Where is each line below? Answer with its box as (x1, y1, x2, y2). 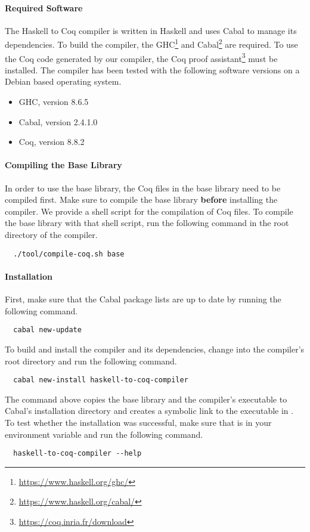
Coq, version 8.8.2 (18, 135, 85, 148)
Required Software (5, 1, 83, 14)
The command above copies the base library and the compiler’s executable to (5, 392, 287, 405)
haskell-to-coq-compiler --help (13, 449, 142, 458)
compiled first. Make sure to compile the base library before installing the (5, 193, 278, 206)
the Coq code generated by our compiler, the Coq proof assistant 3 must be (5, 50, 278, 64)
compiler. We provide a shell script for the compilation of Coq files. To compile (5, 205, 293, 217)
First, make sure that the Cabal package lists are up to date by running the (5, 293, 281, 305)
